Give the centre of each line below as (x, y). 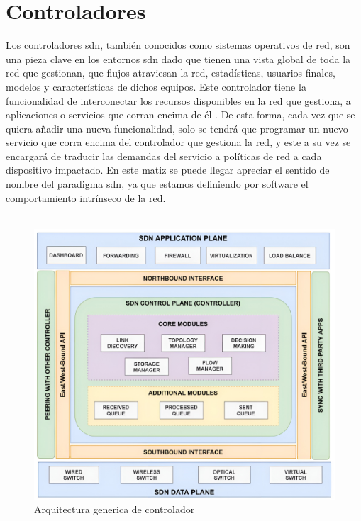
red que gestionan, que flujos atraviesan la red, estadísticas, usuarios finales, (171, 73)
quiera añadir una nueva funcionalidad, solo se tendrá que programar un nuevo (177, 128)
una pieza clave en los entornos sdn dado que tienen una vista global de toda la (178, 58)
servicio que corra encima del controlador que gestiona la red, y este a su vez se (178, 142)
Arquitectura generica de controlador (115, 509)
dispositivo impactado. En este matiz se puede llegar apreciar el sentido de (168, 170)
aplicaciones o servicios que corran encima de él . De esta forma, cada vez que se (180, 114)
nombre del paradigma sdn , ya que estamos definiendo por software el (157, 184)
